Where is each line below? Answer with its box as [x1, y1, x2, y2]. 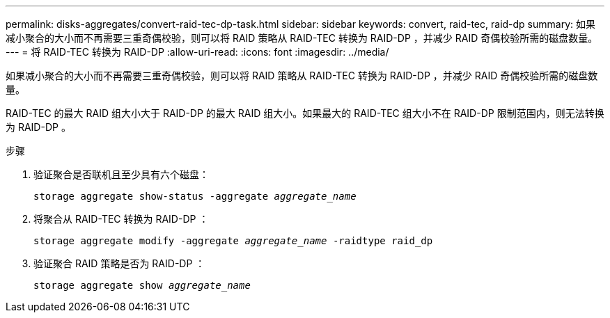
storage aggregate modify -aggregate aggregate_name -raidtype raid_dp [33, 235, 433, 246]
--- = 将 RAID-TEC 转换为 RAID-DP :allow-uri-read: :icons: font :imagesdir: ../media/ [6, 46, 389, 58]
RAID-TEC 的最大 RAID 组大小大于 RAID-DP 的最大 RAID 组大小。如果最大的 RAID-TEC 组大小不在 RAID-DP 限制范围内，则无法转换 [6, 107, 604, 119]
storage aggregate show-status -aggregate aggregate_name [33, 191, 357, 202]
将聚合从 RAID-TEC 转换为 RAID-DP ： [33, 213, 209, 225]
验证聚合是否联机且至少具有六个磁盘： [33, 168, 209, 180]
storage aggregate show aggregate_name [33, 280, 251, 291]
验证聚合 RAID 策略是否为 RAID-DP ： [33, 257, 205, 269]
